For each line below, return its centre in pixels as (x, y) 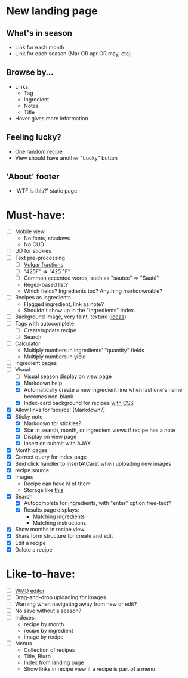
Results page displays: (51, 510)
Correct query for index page (51, 457)
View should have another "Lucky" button (66, 158)
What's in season (39, 33)
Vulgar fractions (44, 264)
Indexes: (25, 617)
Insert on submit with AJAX (57, 443)
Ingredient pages (36, 363)
